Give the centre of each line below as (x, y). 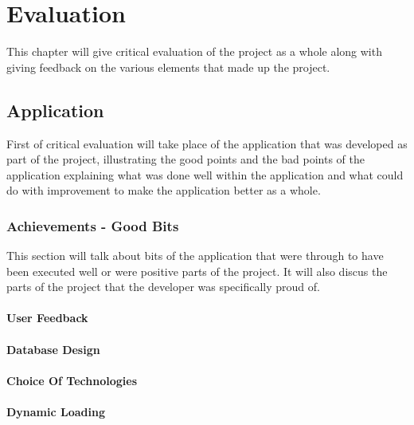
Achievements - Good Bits (93, 225)
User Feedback (47, 318)
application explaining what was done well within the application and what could (205, 174)
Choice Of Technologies (72, 380)
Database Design (53, 349)
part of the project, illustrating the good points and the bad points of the (186, 159)
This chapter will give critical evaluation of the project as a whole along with (194, 51)
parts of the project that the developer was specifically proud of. (163, 287)
